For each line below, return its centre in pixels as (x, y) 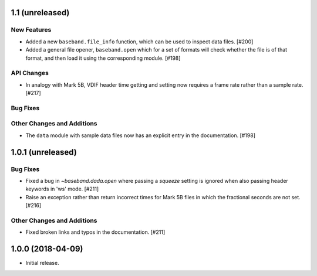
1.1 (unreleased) (40, 13)
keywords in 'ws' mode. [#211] (62, 189)
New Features (31, 30)
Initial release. (42, 263)
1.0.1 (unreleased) (44, 152)
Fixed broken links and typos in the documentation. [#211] (95, 232)
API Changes (30, 73)
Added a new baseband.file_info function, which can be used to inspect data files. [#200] (139, 42)
